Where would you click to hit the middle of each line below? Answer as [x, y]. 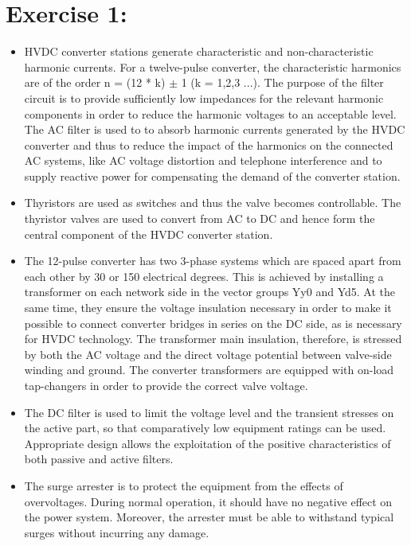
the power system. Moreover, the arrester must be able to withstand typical [209, 517]
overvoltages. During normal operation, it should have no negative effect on [208, 501]
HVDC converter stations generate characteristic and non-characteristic [199, 51]
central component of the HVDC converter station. [149, 234]
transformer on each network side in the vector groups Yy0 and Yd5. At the [209, 292]
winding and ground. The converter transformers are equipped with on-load [209, 370]
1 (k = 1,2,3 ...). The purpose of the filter [282, 82]
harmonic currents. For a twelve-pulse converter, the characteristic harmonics [213, 66]
